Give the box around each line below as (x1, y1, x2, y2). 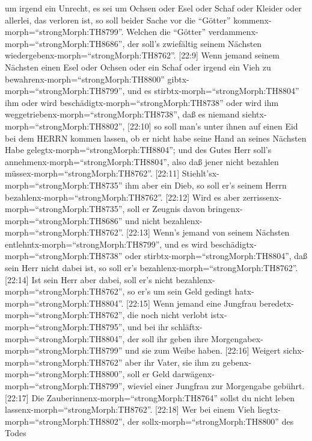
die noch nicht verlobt (127, 308, 208, 321)
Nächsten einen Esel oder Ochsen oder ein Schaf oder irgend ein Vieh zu (5, 60, 271, 73)
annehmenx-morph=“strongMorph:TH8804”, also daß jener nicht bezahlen (5, 155, 279, 167)
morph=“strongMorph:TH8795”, (5, 321, 125, 333)
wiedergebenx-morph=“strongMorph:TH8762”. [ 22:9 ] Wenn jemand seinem (5, 49, 280, 61)
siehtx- (242, 108, 267, 120)
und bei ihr (127, 321, 169, 333)
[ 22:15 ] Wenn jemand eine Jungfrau (126, 296, 257, 309)
